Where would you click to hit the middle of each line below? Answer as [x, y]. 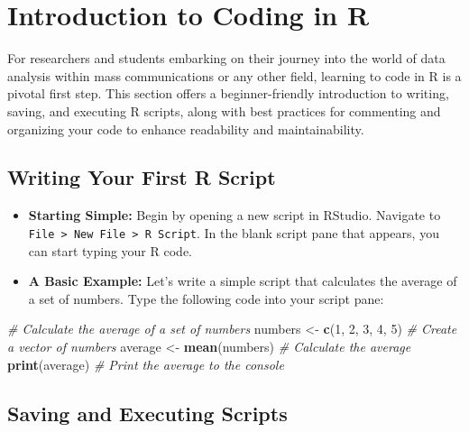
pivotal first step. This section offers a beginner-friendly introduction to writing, [228, 93]
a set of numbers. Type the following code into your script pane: [206, 298]
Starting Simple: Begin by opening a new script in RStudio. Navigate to [234, 215]
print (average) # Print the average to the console [146, 364]
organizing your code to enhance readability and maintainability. [186, 129]
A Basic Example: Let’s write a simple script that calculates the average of [243, 281]
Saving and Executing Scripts [147, 413]
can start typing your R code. [110, 250]
